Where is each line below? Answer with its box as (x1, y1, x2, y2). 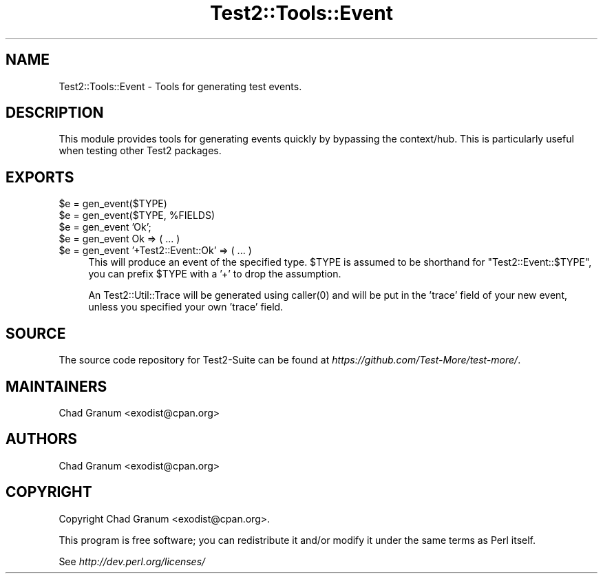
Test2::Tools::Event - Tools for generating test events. (59, 80, 302, 92)
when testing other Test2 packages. (59, 145, 222, 157)
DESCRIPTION (6, 104, 104, 122)
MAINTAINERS (6, 377, 107, 395)
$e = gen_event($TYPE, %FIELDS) (59, 209, 215, 222)
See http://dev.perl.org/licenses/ (59, 555, 206, 567)
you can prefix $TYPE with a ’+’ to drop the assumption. (88, 268, 341, 280)
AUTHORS (6, 430, 78, 448)
